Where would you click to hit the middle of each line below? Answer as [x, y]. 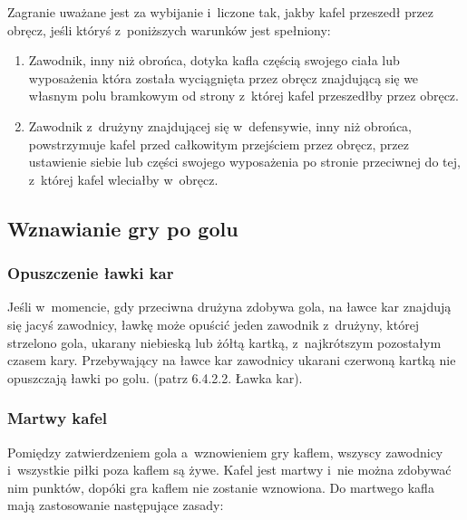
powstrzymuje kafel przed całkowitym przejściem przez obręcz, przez [219, 144]
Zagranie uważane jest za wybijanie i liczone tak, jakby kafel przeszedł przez [221, 12]
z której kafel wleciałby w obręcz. [123, 179]
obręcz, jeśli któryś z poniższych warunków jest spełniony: [169, 29]
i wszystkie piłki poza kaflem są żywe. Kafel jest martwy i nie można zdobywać [229, 470]
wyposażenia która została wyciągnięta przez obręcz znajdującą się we [224, 77]
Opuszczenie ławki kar [91, 273]
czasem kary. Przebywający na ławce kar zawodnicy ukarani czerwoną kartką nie [232, 360]
